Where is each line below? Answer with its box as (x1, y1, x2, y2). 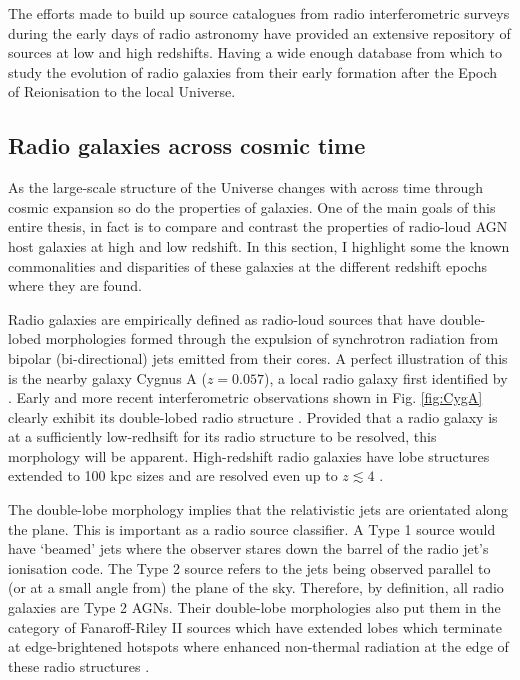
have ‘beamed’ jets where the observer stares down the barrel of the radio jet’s (8, 538, 489, 559)
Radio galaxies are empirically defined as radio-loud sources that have (8, 308, 436, 329)
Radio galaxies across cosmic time (8, 130, 366, 161)
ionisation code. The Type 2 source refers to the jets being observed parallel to (8, 557, 491, 578)
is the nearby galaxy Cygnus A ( (8, 367, 207, 388)
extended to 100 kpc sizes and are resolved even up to (8, 465, 338, 486)
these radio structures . (8, 655, 150, 676)
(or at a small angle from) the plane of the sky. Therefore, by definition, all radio (8, 577, 504, 598)
